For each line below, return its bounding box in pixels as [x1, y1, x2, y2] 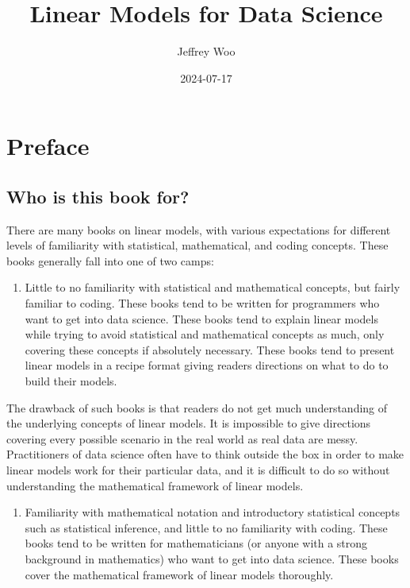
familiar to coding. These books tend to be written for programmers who [25, 295, 380, 311]
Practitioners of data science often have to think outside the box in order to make [6, 446, 404, 462]
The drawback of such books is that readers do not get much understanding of [6, 399, 388, 416]
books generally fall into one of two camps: [6, 252, 214, 269]
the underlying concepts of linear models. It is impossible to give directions [6, 415, 371, 431]
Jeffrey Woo [177, 43, 236, 60]
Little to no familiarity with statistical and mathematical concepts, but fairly [25, 279, 400, 296]
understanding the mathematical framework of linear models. [6, 477, 304, 493]
